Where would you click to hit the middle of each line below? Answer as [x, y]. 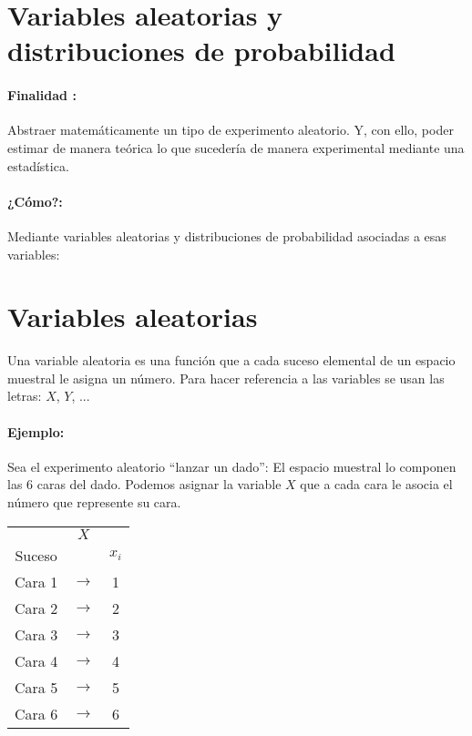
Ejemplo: [36, 431]
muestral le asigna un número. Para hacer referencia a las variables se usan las [226, 378]
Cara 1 [36, 581]
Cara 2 [36, 608]
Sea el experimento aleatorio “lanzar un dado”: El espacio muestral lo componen [232, 466]
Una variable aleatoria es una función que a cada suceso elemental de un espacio [231, 360]
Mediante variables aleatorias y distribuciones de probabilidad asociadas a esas [227, 235]
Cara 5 [36, 687]
